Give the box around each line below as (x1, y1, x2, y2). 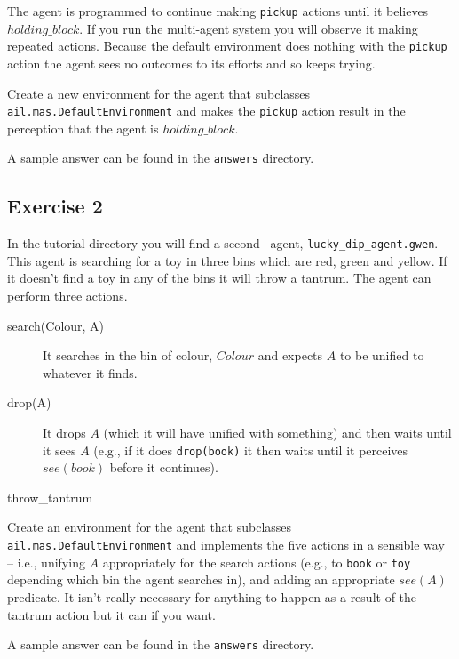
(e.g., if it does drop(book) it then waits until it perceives (93, 440, 408, 459)
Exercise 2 (7, 192, 103, 220)
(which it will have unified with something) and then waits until (103, 423, 452, 442)
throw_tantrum (7, 487, 93, 506)
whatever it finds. (43, 363, 138, 382)
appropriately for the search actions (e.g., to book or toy (102, 552, 411, 571)
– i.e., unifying (7, 552, 85, 571)
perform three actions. (7, 286, 128, 305)
